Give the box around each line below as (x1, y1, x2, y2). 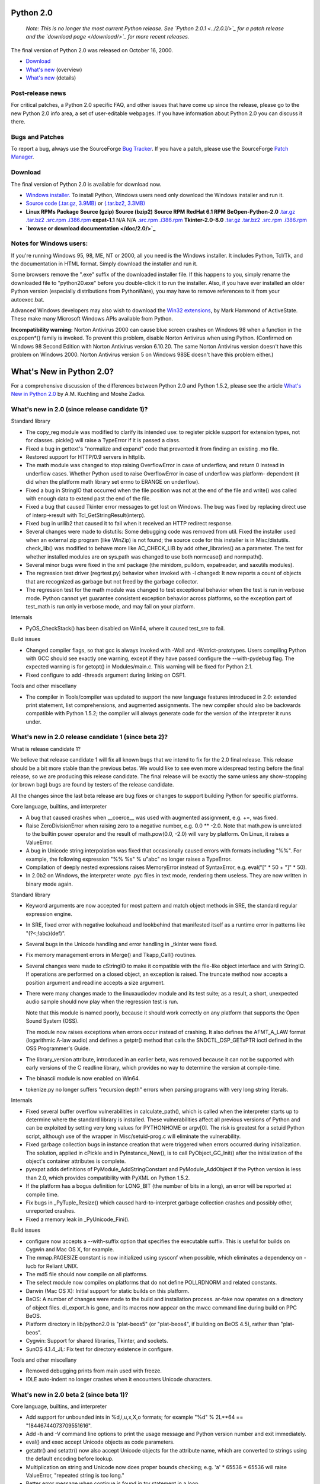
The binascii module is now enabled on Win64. (25, 1075, 140, 1082)
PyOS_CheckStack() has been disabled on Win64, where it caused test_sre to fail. (25, 624, 225, 632)
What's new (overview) (25, 66, 82, 73)
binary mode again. (25, 880, 73, 887)
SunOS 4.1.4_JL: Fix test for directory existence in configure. (25, 1345, 174, 1353)
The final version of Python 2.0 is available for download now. (11, 180, 162, 188)
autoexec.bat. (11, 296, 44, 303)
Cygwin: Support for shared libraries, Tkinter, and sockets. (25, 1337, 168, 1345)
